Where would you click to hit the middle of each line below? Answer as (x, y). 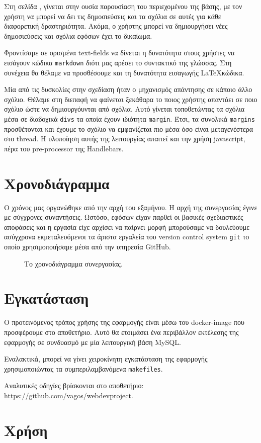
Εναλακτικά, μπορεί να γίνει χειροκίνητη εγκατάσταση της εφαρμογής (106, 359)
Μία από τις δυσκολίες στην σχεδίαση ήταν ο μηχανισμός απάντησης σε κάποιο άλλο (128, 89)
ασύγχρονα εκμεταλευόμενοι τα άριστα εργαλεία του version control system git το (127, 237)
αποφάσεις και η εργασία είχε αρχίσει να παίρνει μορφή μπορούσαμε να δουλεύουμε (127, 227)
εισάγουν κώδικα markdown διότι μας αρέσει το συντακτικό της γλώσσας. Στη (118, 62)
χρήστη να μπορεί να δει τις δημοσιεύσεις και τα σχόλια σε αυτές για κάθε (113, 16)
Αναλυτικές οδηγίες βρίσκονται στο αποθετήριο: (74, 385)
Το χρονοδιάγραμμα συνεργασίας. (73, 263)
